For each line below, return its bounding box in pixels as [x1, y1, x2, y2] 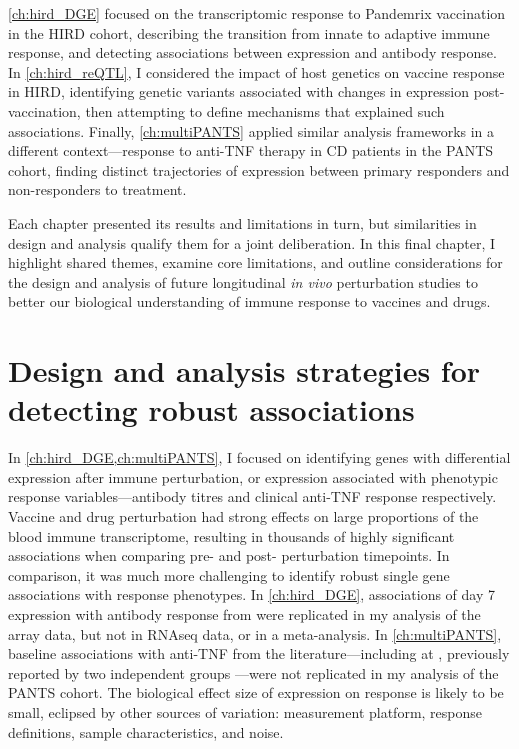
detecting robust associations [8, 389, 415, 430]
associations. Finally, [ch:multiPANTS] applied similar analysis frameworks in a [8, 120, 495, 141]
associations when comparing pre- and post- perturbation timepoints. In [8, 545, 450, 566]
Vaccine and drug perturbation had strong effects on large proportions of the [8, 506, 479, 526]
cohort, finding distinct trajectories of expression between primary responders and [8, 159, 510, 180]
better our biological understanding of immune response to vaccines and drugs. [8, 291, 491, 312]
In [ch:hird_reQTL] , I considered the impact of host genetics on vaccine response [8, 61, 505, 82]
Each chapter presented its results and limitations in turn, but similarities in [8, 212, 477, 233]
